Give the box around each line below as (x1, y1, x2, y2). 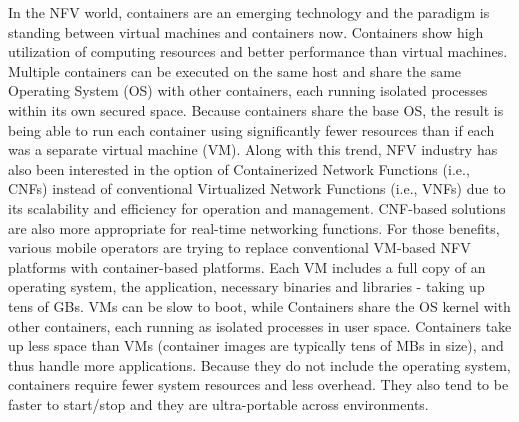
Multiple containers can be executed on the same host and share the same (8, 60, 462, 81)
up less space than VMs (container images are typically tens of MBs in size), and (8, 335, 504, 356)
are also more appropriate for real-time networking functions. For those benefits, (8, 217, 500, 238)
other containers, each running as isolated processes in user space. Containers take (8, 315, 512, 336)
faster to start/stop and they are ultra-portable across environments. (8, 393, 429, 414)
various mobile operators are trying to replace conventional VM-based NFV (8, 237, 471, 258)
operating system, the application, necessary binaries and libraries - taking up (8, 276, 485, 297)
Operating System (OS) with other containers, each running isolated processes (8, 80, 488, 101)
